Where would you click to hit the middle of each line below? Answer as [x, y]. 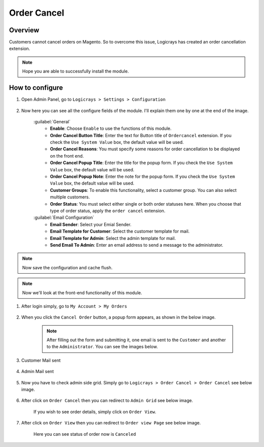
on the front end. [67, 156]
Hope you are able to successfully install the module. [76, 71]
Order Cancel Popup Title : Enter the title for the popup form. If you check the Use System [142, 163]
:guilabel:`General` [52, 121]
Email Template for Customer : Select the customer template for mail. [120, 231]
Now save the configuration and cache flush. [67, 267]
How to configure [36, 88]
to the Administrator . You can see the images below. [102, 347]
